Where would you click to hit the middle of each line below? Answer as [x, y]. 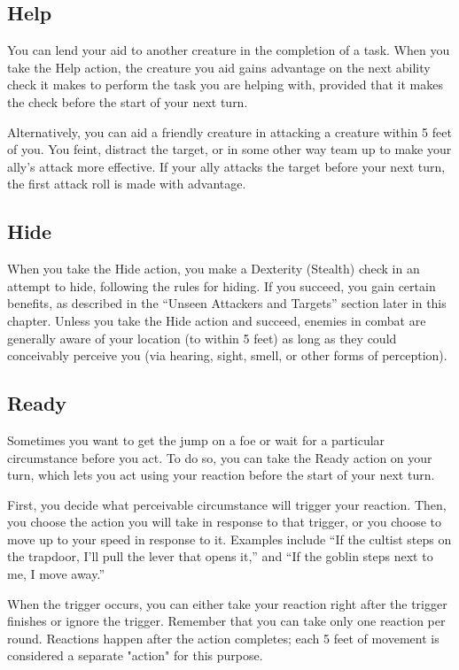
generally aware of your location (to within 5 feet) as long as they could [202, 338]
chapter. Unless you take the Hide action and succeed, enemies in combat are [217, 320]
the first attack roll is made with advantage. [127, 184]
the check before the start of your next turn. [128, 101]
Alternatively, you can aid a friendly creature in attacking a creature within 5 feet [229, 131]
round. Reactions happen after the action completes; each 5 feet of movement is [223, 638]
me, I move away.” [56, 574]
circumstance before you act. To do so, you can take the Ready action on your [220, 457]
